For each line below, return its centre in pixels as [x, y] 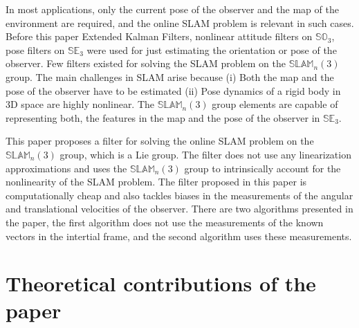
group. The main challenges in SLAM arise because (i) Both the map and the [170, 76]
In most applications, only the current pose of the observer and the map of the [172, 9]
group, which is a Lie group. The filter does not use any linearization [205, 154]
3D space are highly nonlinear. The [80, 104]
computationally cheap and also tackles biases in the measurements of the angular [179, 195]
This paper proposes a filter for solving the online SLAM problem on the [160, 141]
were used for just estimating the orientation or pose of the [212, 49]
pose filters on [35, 49]
